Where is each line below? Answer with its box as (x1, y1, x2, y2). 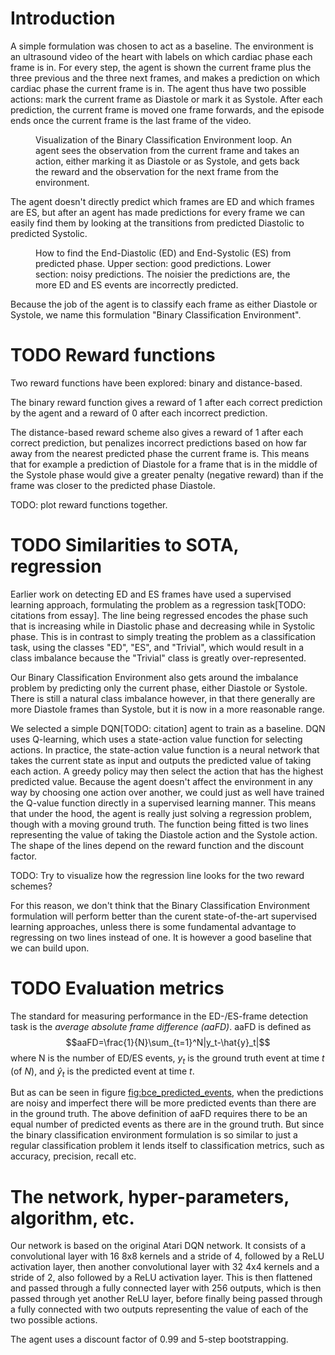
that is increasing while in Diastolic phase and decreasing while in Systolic (10, 620, 316, 632)
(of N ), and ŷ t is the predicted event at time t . (10, 1065, 195, 1079)
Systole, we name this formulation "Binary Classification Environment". (10, 308, 302, 321)
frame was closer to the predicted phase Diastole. (10, 479, 216, 491)
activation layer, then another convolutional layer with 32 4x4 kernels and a (10, 1261, 320, 1273)
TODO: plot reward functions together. (10, 498, 168, 511)
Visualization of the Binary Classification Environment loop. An (35, 133, 293, 146)
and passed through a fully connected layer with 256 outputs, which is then (10, 1282, 322, 1294)
